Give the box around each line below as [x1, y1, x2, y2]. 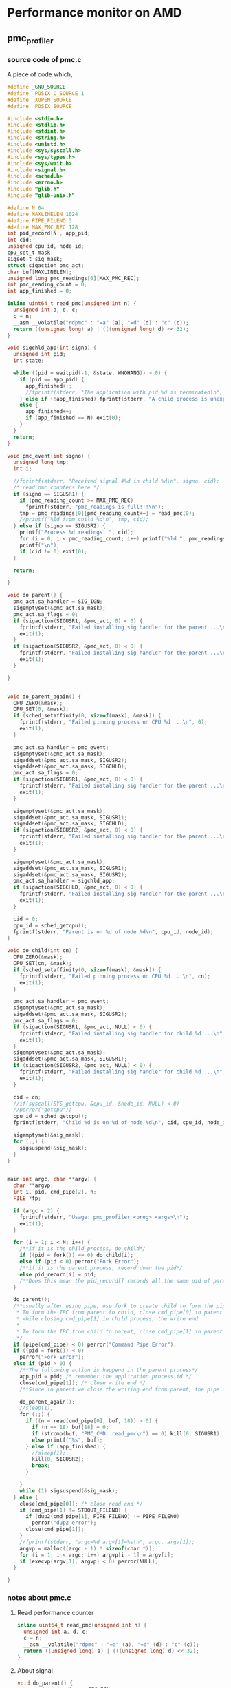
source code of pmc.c [7, 54, 82, 64]
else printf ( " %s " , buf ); [32, 1437, 103, 1444]
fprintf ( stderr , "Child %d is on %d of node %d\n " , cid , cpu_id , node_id [13, 1119, 229, 1126]
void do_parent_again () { [7, 693, 81, 700]
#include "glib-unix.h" [7, 192, 76, 199]
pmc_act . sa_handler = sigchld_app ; [13, 878, 115, 885]
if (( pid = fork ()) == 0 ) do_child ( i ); [19, 1252, 134, 1259]
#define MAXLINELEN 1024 [7, 211, 78, 218]
